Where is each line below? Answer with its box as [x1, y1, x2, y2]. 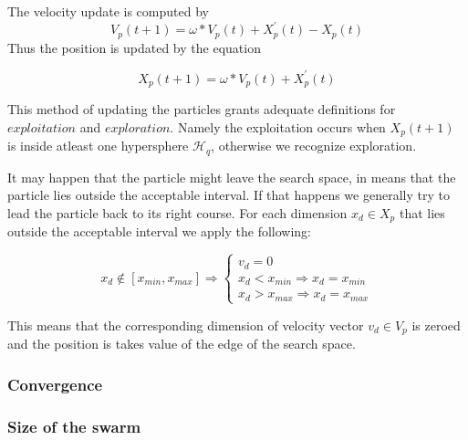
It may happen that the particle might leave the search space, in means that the [7, 167, 456, 186]
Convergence [7, 372, 103, 395]
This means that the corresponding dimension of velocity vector [7, 315, 364, 334]
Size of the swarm [7, 414, 141, 437]
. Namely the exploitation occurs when [170, 117, 386, 136]
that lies [399, 203, 445, 222]
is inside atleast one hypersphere [7, 136, 189, 155]
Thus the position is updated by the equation [7, 37, 261, 57]
